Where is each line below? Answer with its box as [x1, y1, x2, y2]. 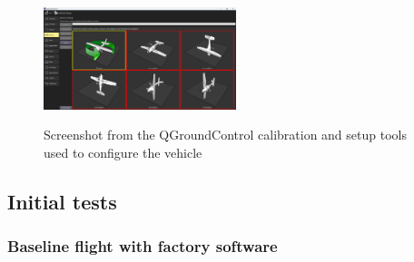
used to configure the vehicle [44, 142, 202, 161]
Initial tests [7, 187, 117, 215]
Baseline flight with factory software [7, 235, 278, 257]
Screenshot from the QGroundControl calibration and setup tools [44, 125, 407, 144]
